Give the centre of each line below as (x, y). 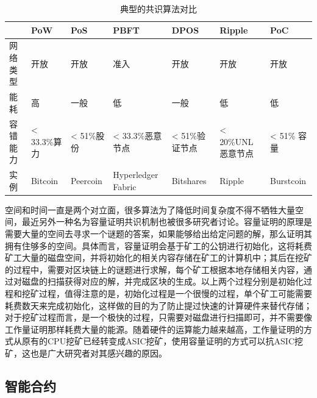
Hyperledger (136, 175)
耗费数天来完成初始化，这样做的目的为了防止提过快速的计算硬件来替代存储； (158, 305)
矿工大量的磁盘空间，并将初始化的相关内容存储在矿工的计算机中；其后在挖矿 (158, 258)
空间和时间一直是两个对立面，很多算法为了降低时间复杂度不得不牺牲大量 (150, 209)
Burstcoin (288, 180)
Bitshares (189, 180)
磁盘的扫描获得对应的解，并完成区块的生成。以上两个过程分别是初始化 (162, 281)
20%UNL (237, 141)
